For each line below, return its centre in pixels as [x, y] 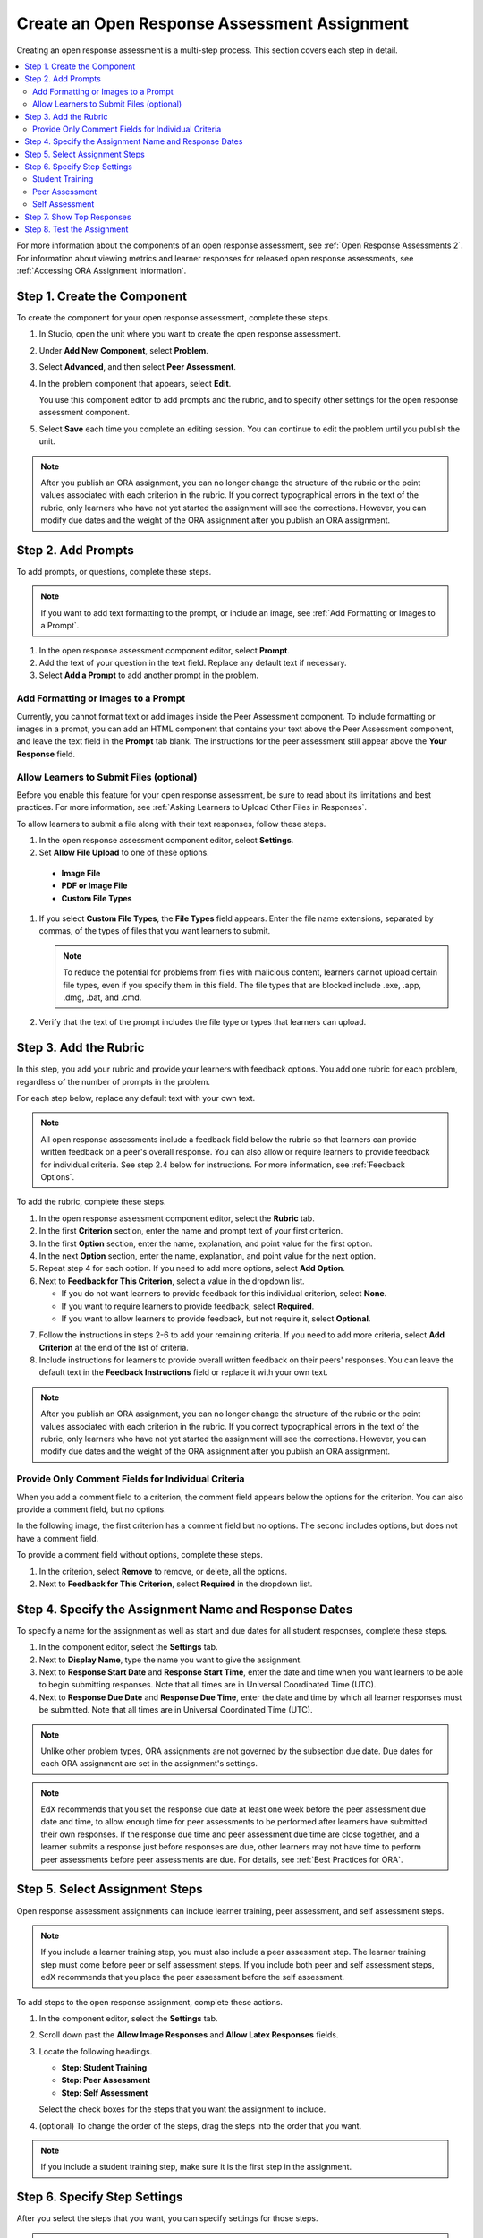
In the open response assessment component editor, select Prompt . [164, 650]
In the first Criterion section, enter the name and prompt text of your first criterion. [191, 1231]
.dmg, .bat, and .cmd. [102, 997]
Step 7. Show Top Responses [78, 217]
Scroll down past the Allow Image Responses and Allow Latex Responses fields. [189, 2035]
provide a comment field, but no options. [91, 1509]
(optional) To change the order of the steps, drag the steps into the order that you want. [200, 2125]
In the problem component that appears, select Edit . [135, 383]
